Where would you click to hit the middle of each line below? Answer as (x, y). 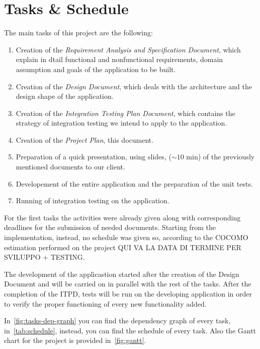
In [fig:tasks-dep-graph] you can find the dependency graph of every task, (117, 321)
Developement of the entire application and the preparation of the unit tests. (134, 183)
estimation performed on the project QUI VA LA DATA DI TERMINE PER (123, 247)
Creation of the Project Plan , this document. (85, 139)
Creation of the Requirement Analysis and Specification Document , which (128, 49)
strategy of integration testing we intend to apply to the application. (121, 123)
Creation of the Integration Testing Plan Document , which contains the (125, 113)
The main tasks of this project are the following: (78, 33)
